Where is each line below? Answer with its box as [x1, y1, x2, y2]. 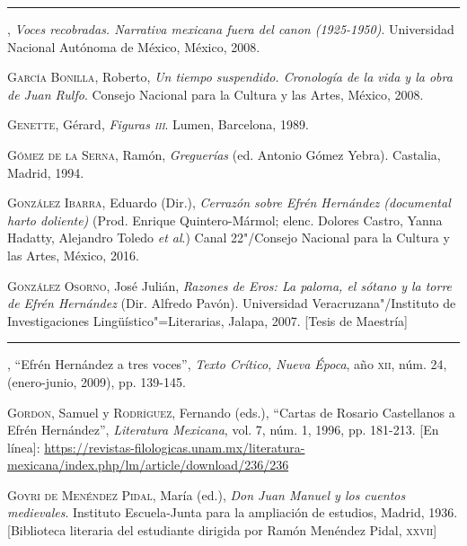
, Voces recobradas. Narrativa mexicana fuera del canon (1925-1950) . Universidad [7, 20, 454, 38]
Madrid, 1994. [7, 163, 84, 181]
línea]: [7, 437, 40, 456]
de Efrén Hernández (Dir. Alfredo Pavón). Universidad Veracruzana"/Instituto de [7, 294, 456, 313]
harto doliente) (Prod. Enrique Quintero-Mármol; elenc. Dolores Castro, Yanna [7, 210, 443, 229]
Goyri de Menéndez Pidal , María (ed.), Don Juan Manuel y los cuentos [7, 485, 406, 504]
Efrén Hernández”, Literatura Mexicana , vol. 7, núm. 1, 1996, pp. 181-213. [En [7, 420, 439, 439]
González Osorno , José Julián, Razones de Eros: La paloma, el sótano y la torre [7, 276, 453, 295]
